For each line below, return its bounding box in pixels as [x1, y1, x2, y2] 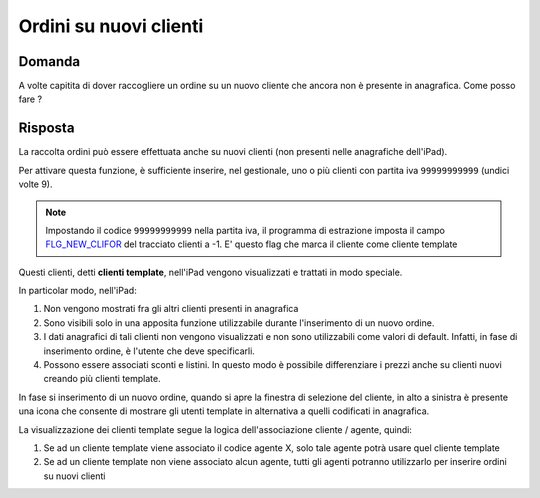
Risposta [18, 120, 75, 137]
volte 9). [18, 178, 53, 190]
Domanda [18, 53, 80, 70]
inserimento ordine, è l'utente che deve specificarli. [43, 345, 255, 357]
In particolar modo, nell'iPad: [18, 285, 137, 297]
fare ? [18, 93, 43, 105]
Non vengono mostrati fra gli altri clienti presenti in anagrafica [43, 303, 299, 315]
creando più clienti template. [43, 373, 162, 385]
